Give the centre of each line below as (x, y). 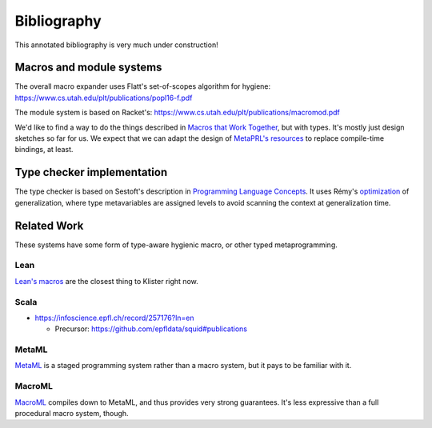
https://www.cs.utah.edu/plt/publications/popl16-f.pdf (104, 98)
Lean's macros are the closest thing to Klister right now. (107, 281)
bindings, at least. (44, 150)
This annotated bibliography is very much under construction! (117, 45)
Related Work (49, 225)
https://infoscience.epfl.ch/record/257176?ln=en (115, 318)
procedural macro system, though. (72, 413)
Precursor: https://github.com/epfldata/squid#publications (151, 329)
